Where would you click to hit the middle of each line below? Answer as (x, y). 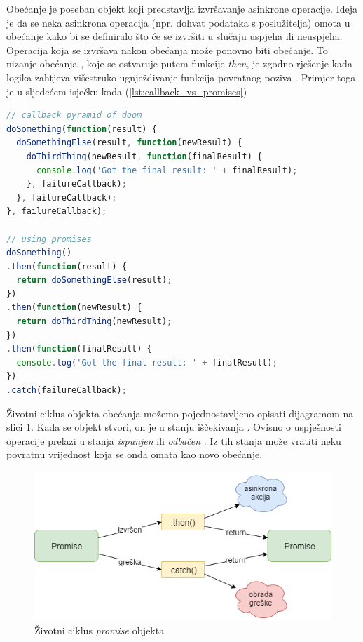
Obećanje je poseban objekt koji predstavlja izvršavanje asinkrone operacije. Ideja (182, 8)
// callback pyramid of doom (74, 115)
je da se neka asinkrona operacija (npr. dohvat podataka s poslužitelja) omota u (178, 22)
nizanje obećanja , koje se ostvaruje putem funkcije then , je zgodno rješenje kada (179, 63)
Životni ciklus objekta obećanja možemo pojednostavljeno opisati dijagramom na (180, 413)
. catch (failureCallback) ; (67, 390)
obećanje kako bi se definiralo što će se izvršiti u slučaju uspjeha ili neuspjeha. (174, 36)
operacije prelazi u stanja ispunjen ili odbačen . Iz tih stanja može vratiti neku (174, 440)
